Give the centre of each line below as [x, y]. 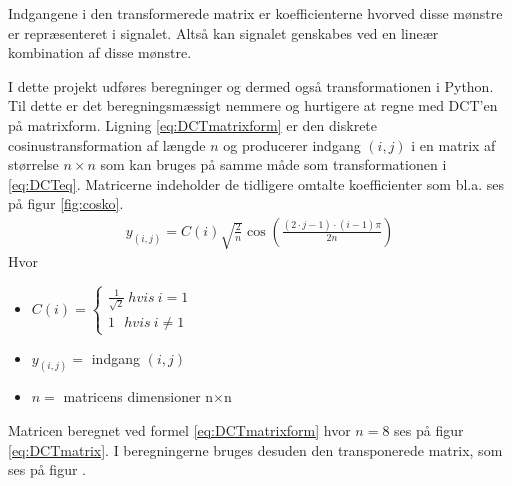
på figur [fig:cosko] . [66, 203]
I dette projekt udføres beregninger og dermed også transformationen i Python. [251, 85]
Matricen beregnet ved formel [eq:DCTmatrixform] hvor [179, 430]
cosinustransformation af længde [107, 144]
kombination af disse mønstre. [100, 52]
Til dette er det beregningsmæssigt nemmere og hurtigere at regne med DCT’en [253, 105]
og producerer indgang [292, 144]
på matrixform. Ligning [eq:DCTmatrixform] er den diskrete [193, 124]
